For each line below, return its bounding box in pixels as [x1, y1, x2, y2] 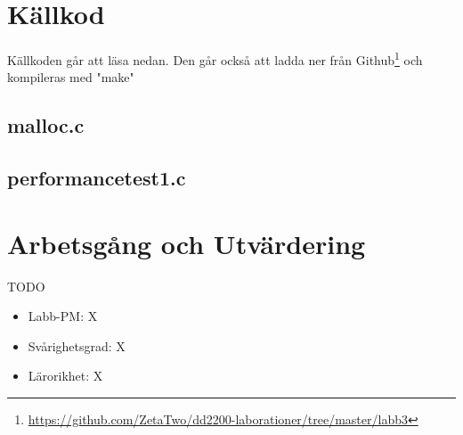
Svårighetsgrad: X [28, 336, 126, 355]
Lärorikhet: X [28, 366, 103, 385]
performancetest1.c [7, 164, 186, 192]
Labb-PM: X [28, 307, 98, 325]
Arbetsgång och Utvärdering [7, 225, 366, 261]
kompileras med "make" [7, 68, 134, 86]
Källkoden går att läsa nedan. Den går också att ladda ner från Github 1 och [7, 48, 423, 69]
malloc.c [7, 111, 85, 139]
